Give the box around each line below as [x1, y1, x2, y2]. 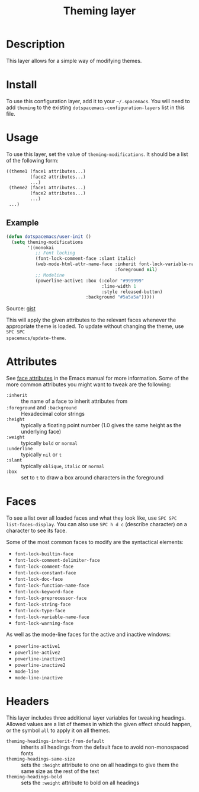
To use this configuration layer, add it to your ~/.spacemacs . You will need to [6, 97, 191, 104]
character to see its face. [6, 527, 67, 535]
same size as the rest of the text [21, 768, 99, 775]
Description [6, 37, 65, 51]
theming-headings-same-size [6, 756, 76, 762]
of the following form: [6, 157, 59, 164]
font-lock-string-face [14, 602, 71, 607]
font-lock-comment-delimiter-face [14, 558, 100, 564]
